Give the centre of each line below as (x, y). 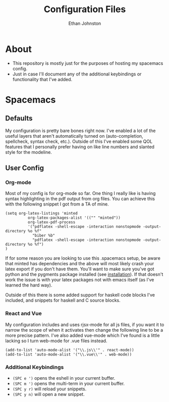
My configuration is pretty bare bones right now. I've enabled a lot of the (80, 131)
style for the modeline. (29, 152)
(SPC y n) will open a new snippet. (48, 394)
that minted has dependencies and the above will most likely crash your (80, 264)
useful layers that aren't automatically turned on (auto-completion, (74, 136)
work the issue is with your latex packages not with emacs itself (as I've (80, 280)
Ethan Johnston (85, 23)
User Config (25, 168)
